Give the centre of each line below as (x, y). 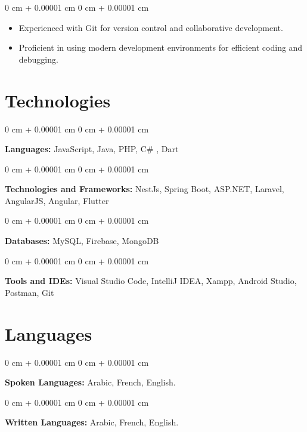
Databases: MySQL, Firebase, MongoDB (82, 241)
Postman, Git (30, 292)
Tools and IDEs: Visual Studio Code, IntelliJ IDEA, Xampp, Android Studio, (151, 281)
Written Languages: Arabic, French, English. (92, 422)
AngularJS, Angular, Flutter (57, 200)
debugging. (38, 59)
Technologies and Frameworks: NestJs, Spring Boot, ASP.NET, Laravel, (145, 189)
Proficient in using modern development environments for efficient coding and (161, 47)
